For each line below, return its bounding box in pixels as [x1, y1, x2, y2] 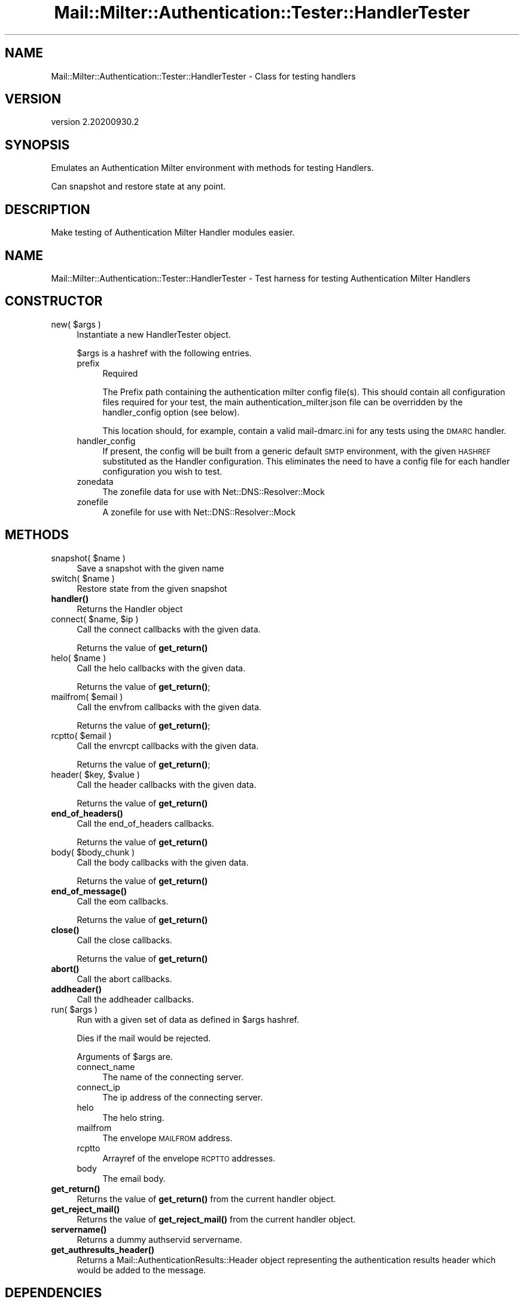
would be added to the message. [77, 1264, 206, 1275]
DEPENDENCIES [5, 1285, 102, 1301]
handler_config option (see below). [102, 407, 240, 417]
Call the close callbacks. [77, 934, 172, 945]
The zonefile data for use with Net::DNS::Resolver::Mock [102, 486, 325, 497]
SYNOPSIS [5, 137, 70, 152]
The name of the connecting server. [102, 1071, 243, 1082]
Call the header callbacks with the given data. [77, 779, 257, 790]
